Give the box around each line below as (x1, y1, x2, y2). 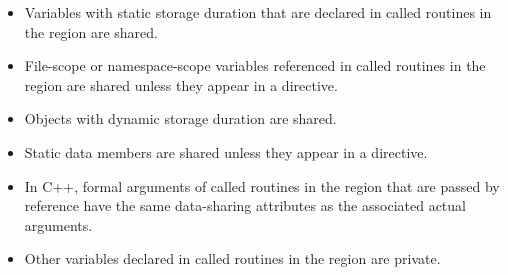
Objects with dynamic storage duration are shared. (24, 108, 337, 129)
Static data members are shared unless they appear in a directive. (24, 141, 428, 162)
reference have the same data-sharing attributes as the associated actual (24, 195, 466, 216)
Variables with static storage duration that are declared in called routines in (24, 2, 492, 22)
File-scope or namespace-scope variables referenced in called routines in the (24, 55, 486, 76)
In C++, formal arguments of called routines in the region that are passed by (24, 175, 500, 196)
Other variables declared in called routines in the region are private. (24, 248, 441, 269)
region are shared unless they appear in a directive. (24, 74, 338, 95)
